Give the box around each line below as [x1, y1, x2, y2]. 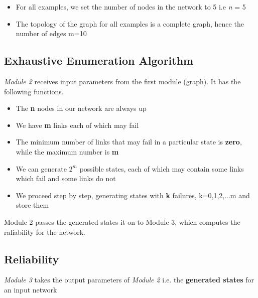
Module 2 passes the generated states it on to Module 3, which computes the [4, 216, 240, 227]
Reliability [4, 251, 59, 266]
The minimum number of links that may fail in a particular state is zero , [16, 136, 242, 147]
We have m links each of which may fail [16, 119, 139, 130]
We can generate [16, 163, 67, 174]
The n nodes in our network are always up [16, 103, 147, 113]
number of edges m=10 [16, 28, 87, 39]
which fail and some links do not [16, 173, 116, 184]
